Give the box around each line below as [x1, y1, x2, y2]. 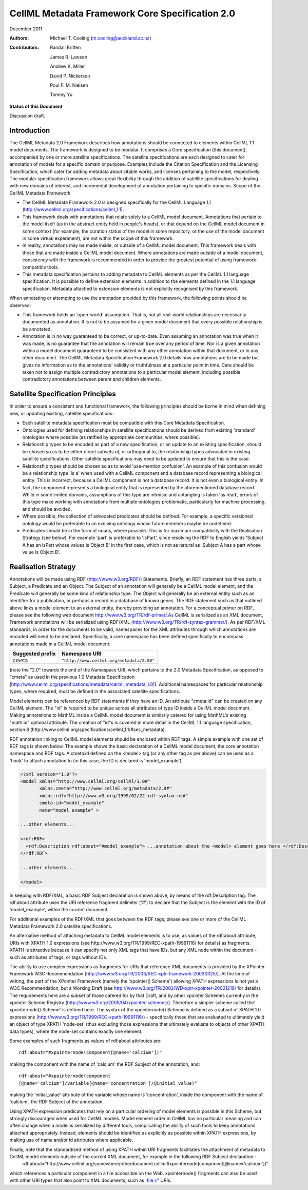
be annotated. [22, 326, 52, 332]
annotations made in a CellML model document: [9, 641, 111, 647]
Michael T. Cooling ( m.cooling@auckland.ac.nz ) [50, 35, 151, 41]
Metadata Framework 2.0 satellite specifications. [9, 923, 112, 929]
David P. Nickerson [50, 72, 90, 79]
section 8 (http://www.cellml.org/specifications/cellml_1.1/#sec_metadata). [9, 726, 166, 733]
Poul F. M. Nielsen [50, 82, 88, 88]
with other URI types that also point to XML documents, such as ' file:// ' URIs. [9, 1177, 172, 1183]
